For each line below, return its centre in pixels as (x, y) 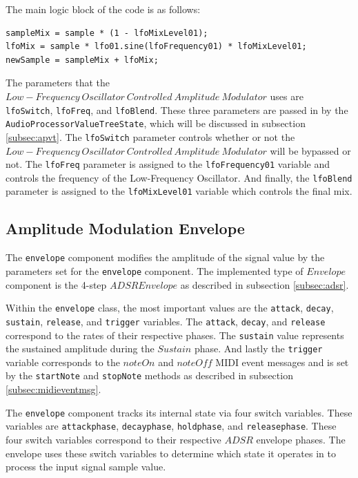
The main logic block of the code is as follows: (103, 9)
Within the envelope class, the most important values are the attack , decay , (170, 308)
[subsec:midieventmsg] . (53, 389)
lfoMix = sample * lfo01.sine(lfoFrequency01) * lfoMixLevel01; (156, 47)
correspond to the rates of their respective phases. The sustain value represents (175, 335)
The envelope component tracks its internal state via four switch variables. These (179, 412)
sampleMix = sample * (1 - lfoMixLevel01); (107, 33)
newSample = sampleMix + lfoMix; (82, 60)
